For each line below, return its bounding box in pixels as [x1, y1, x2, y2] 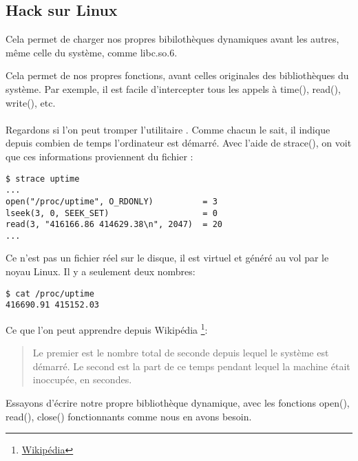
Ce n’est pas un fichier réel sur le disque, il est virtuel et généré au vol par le [6, 250, 329, 265]
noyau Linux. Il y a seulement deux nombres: [6, 264, 196, 279]
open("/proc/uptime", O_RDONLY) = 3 [6, 196, 218, 206]
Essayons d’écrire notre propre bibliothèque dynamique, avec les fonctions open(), [6, 396, 350, 410]
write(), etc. [6, 95, 56, 109]
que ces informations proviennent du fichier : [6, 149, 193, 163]
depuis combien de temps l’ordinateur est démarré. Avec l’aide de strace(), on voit [6, 136, 352, 150]
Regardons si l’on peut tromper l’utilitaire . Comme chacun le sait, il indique [6, 122, 330, 136]
